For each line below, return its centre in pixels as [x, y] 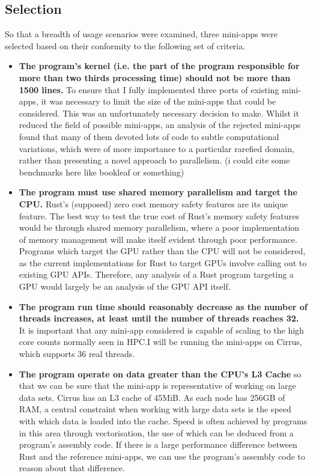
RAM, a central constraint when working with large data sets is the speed [155, 409]
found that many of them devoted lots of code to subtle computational [149, 136]
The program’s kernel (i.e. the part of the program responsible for [159, 66]
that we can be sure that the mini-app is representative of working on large [157, 386]
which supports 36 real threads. [77, 354]
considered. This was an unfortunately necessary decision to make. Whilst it [159, 113]
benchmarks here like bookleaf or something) [102, 172]
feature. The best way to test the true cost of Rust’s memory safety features [159, 215]
